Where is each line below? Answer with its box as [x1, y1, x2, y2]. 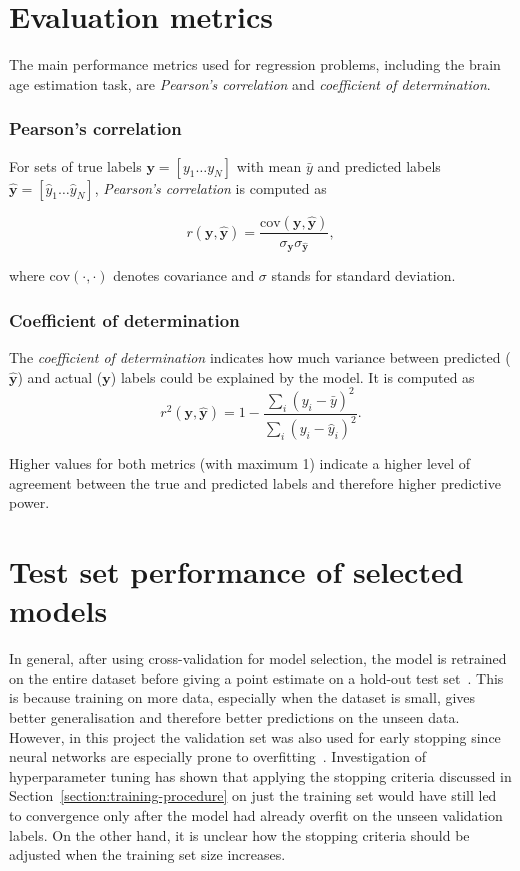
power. [9, 492, 50, 513]
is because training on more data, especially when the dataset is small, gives [9, 687, 476, 708]
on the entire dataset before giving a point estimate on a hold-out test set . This [9, 667, 504, 688]
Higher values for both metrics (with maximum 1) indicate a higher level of [9, 453, 471, 474]
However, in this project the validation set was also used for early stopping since [9, 726, 501, 747]
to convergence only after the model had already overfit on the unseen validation [9, 805, 503, 826]
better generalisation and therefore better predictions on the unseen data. [9, 707, 460, 728]
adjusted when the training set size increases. [9, 844, 286, 865]
